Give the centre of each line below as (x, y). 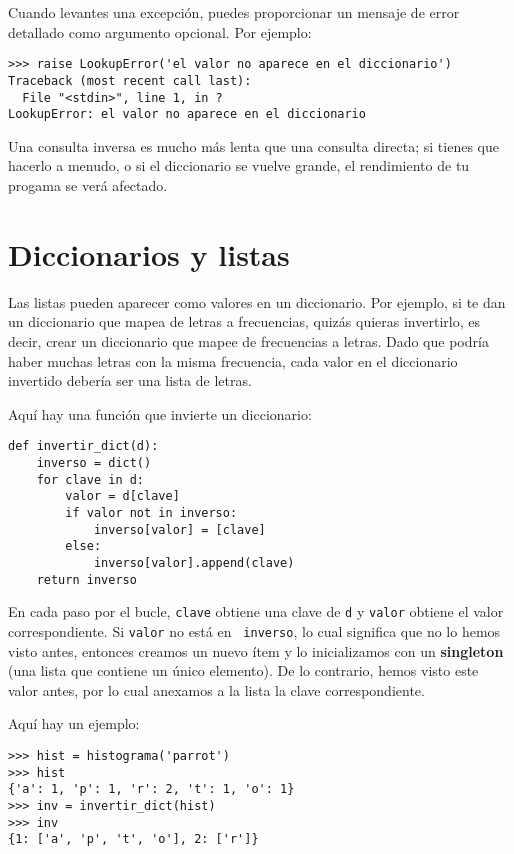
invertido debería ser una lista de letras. (130, 380)
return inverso (86, 579)
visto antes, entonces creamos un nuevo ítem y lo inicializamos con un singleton (256, 650)
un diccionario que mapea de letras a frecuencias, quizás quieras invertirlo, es (244, 321)
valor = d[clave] (122, 496)
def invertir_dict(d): (83, 446)
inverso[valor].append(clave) (194, 562)
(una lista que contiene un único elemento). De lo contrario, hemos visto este (243, 670)
